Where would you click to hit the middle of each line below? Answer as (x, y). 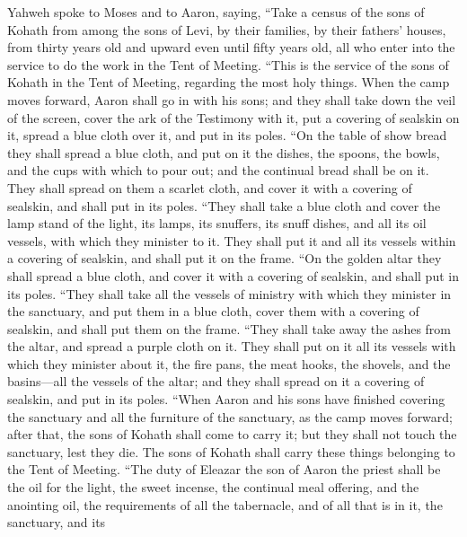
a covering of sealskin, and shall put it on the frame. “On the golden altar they (225, 258)
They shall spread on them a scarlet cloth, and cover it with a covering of (210, 187)
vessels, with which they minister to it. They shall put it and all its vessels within (232, 240)
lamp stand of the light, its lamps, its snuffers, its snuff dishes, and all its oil (217, 223)
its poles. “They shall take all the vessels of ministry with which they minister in (229, 293)
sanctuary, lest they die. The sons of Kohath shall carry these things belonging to (231, 451)
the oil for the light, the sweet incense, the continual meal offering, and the (213, 487)
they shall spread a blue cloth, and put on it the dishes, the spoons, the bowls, (224, 152)
